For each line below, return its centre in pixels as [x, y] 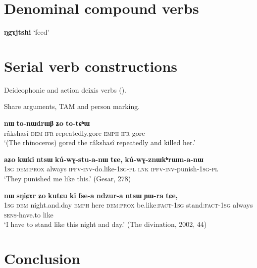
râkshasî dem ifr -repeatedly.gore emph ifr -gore [75, 133]
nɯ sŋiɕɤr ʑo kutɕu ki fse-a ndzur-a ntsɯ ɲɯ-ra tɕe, [91, 195]
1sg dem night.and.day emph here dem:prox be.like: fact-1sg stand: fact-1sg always [128, 205]
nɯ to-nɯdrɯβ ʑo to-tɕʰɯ [47, 123]
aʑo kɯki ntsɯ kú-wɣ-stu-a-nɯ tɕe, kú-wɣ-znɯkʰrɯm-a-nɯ [104, 159]
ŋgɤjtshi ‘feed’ [27, 32]
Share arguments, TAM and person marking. [72, 106]
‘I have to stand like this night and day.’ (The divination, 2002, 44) [105, 224]
